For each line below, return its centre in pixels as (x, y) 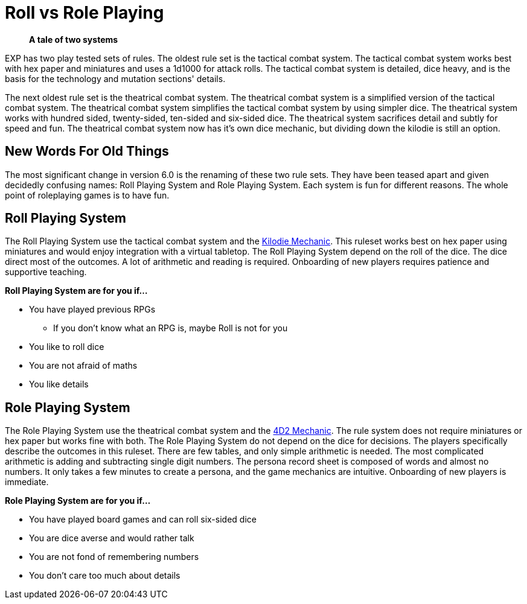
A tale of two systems (74, 39)
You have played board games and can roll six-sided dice (143, 520)
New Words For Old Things (87, 151)
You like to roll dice (67, 347)
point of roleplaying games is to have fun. (87, 195)
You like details (59, 384)
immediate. (27, 482)
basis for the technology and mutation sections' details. (115, 78)
